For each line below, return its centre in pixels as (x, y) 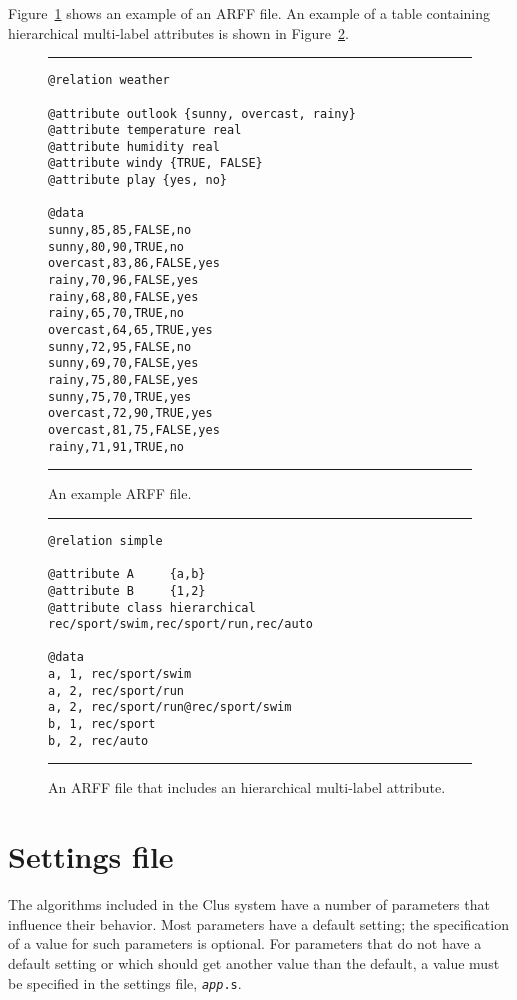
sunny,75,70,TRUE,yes (120, 396)
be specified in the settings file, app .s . (125, 982)
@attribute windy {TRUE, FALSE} (155, 163)
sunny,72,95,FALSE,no (120, 346)
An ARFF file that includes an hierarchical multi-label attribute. (247, 787)
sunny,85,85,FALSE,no (120, 230)
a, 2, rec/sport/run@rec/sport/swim (170, 707)
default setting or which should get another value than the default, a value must (254, 962)
